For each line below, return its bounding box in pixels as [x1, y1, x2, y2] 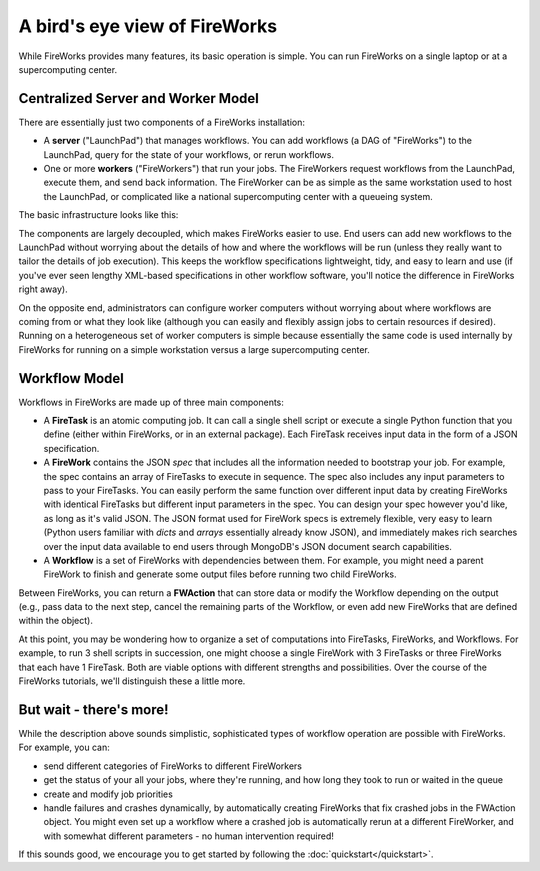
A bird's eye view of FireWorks [18, 15, 278, 37]
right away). [18, 283, 69, 295]
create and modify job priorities [43, 788, 174, 800]
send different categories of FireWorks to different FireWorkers [43, 760, 302, 772]
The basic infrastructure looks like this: [18, 209, 179, 221]
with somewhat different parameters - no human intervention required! [43, 830, 335, 842]
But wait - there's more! [18, 701, 169, 718]
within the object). [18, 615, 94, 627]
